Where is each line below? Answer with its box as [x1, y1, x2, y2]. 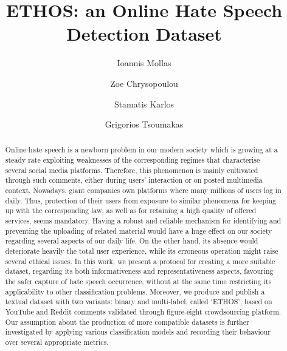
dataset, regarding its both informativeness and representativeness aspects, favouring [5, 266, 274, 276]
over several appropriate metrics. [5, 336, 109, 347]
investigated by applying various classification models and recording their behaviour [5, 327, 271, 337]
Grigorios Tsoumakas [105, 118, 184, 131]
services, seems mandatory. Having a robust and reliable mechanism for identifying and [5, 216, 282, 226]
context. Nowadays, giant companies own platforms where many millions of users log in [5, 185, 282, 196]
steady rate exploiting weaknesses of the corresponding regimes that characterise [5, 155, 260, 165]
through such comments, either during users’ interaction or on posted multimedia [5, 175, 263, 185]
